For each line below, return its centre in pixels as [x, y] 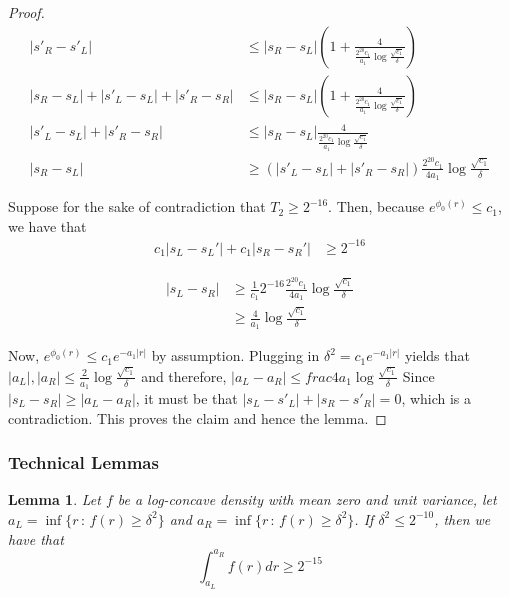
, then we [462, 518]
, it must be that [186, 397]
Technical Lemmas [83, 462]
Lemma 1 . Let [54, 499]
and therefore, [184, 375]
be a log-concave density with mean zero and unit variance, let [307, 499]
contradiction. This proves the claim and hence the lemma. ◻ [197, 417]
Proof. [26, 12]
